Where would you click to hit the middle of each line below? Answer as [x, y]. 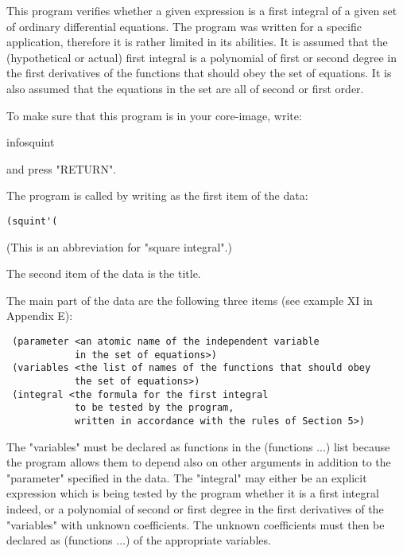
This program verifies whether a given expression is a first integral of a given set [202, 10]
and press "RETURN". [62, 168]
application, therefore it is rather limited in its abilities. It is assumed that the [197, 42]
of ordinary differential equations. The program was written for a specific [184, 26]
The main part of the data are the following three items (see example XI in [190, 300]
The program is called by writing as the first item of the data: [157, 195]
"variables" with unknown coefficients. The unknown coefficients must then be [196, 524]
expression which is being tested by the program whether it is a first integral [193, 493]
